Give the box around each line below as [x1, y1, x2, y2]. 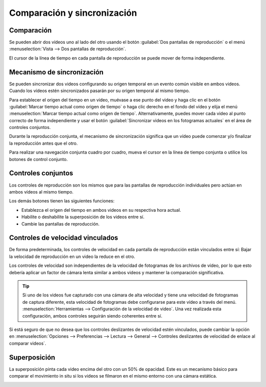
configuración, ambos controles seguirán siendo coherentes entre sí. [22, 313, 163, 319]
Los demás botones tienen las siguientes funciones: [9, 198, 115, 204]
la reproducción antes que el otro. [9, 140, 78, 146]
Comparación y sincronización [9, 7, 137, 18]
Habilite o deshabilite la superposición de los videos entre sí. [21, 214, 145, 220]
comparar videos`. [9, 340, 46, 346]
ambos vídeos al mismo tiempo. [9, 189, 74, 194]
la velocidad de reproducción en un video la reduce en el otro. [9, 254, 135, 259]
